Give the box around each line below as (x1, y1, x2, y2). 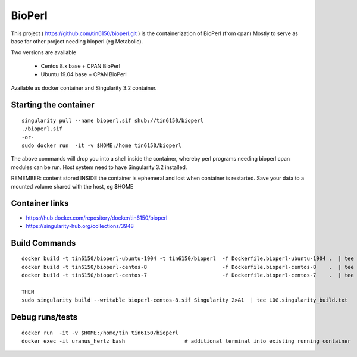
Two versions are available (11, 49, 77, 56)
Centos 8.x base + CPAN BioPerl (40, 62, 121, 70)
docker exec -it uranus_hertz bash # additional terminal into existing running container (21, 338, 351, 345)
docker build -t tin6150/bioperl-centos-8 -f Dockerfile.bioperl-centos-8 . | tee (21, 264, 354, 270)
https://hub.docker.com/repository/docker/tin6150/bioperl (26, 214, 168, 221)
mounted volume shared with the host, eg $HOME (11, 183, 134, 190)
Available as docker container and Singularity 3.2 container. (11, 84, 157, 92)
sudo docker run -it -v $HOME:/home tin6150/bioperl (21, 142, 181, 149)
